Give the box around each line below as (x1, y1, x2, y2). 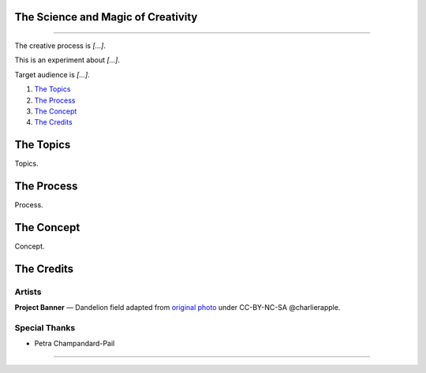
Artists (14, 286, 42, 297)
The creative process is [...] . (14, 41, 106, 50)
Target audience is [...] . (14, 69, 90, 79)
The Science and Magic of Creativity (14, 10, 198, 24)
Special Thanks (14, 323, 76, 333)
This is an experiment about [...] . (14, 55, 121, 65)
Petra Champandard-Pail (34, 339, 115, 349)
